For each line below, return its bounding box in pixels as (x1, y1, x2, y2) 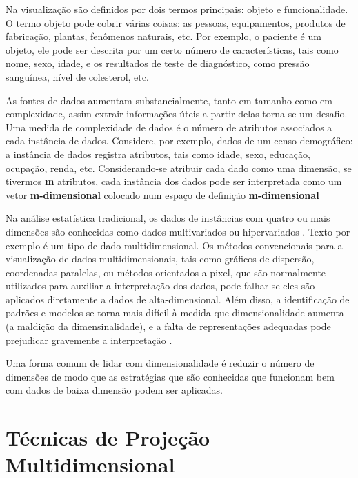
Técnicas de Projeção (6, 423, 210, 452)
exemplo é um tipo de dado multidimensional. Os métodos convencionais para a (6, 238, 343, 252)
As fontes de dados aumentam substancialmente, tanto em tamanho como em (6, 93, 332, 107)
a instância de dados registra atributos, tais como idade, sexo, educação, (6, 146, 310, 161)
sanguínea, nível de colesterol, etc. (6, 69, 149, 84)
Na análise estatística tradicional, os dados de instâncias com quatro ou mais (6, 211, 330, 225)
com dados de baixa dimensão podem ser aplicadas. (6, 383, 223, 397)
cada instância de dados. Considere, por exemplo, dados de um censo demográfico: (6, 133, 353, 148)
